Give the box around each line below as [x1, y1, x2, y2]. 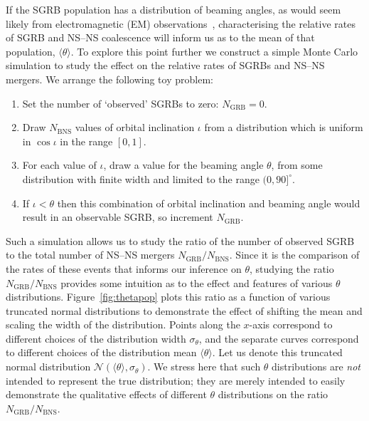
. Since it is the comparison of [229, 247, 360, 262]
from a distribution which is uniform [204, 120, 363, 135]
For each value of [22, 157, 97, 172]
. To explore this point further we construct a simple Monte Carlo [70, 43, 358, 58]
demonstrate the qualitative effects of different [6, 387, 207, 402]
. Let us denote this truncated [212, 345, 343, 360]
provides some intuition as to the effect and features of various [60, 275, 333, 290]
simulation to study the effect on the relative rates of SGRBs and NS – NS [6, 58, 325, 73]
